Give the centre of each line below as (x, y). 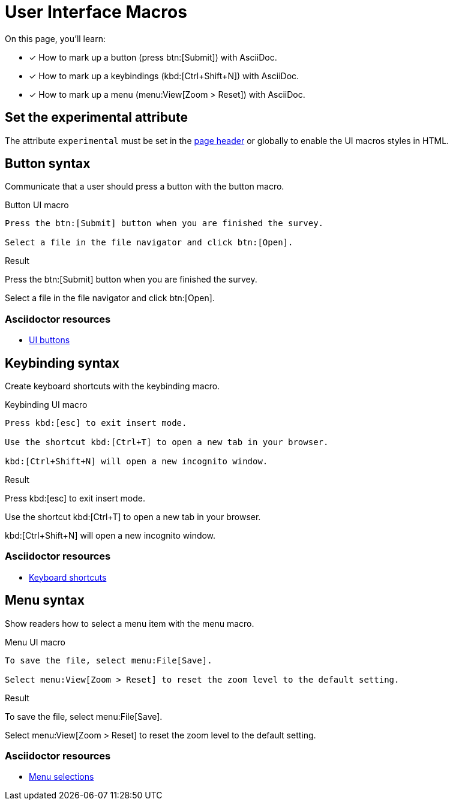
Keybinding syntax (62, 363)
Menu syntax (45, 600)
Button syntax (48, 164)
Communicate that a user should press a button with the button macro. (145, 187)
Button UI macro (37, 205)
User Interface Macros (96, 12)
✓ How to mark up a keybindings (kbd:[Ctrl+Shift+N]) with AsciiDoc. (164, 76)
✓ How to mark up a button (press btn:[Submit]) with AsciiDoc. (153, 57)
